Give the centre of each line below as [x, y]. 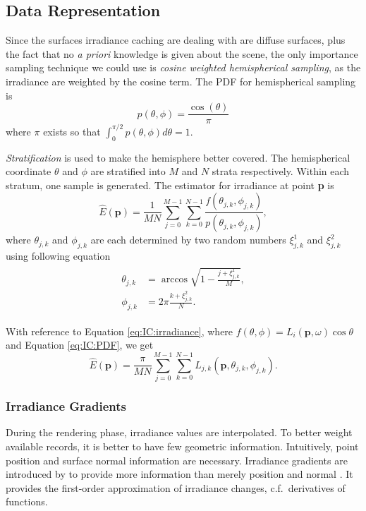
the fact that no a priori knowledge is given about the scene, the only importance [182, 53]
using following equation [58, 255]
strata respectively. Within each [281, 171]
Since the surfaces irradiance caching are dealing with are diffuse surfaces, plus [176, 40]
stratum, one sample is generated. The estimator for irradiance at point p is [170, 185]
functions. [27, 501]
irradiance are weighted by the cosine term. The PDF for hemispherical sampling [181, 81]
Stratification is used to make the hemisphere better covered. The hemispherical [178, 157]
